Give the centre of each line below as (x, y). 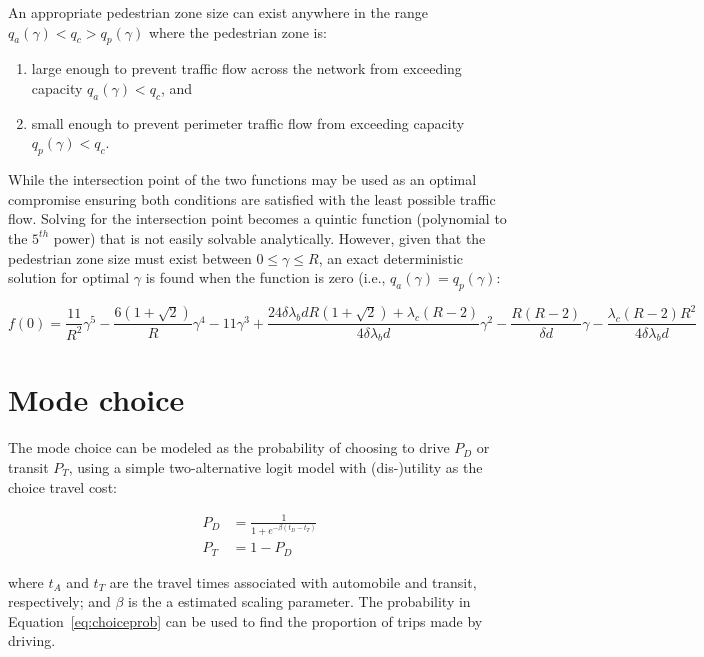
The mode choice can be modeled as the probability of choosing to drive (229, 447)
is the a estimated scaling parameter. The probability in (299, 601)
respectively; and (59, 601)
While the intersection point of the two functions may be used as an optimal (242, 179)
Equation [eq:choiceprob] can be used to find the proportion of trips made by (245, 620)
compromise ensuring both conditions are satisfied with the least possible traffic (252, 198)
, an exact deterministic (391, 257)
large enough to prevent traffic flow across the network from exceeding (246, 68)
